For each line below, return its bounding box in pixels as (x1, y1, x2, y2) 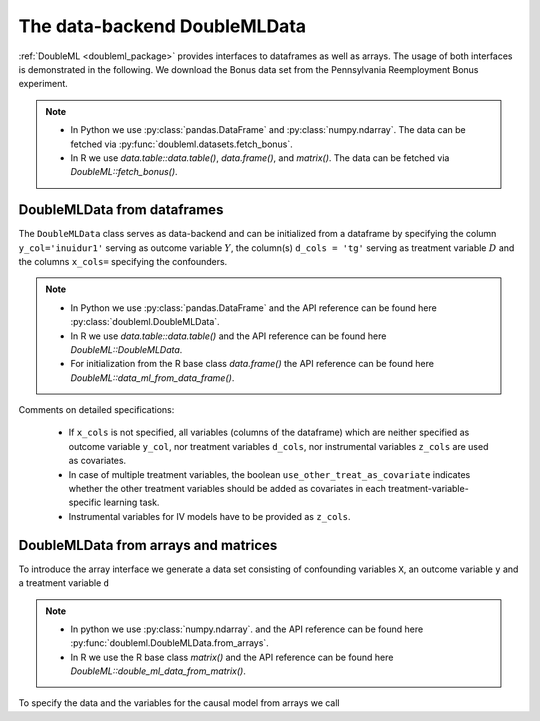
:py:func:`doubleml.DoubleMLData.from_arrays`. (70, 637, 269, 649)
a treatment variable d (18, 577, 110, 589)
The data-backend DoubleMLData (18, 15, 307, 37)
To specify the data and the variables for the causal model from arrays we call (18, 697, 340, 709)
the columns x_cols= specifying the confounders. (18, 255, 228, 267)
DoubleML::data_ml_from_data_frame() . (70, 371, 235, 384)
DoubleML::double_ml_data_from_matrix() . (70, 665, 247, 677)
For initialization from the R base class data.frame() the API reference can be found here (70, 358, 435, 370)
